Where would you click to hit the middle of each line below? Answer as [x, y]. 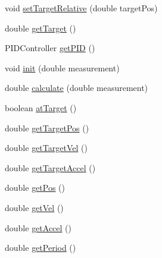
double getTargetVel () [46, 148]
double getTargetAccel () [50, 167]
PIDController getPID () [50, 48]
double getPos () [35, 188]
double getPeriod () [40, 248]
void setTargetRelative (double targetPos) [81, 8]
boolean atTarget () [41, 107]
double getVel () [34, 207]
